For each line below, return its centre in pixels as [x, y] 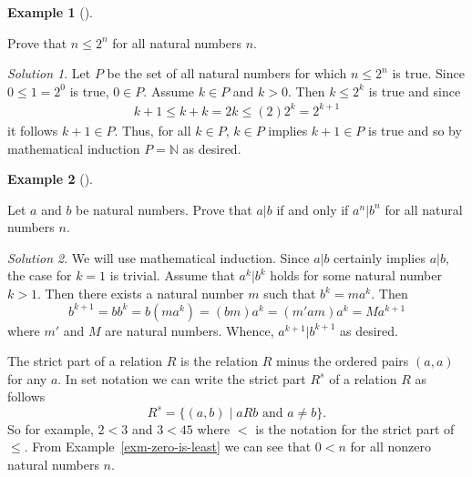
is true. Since [428, 73]
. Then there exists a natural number [140, 294]
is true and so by [415, 130]
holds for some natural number [356, 275]
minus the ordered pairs [342, 361]
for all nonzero [390, 447]
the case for [40, 275]
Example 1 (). [50, 12]
